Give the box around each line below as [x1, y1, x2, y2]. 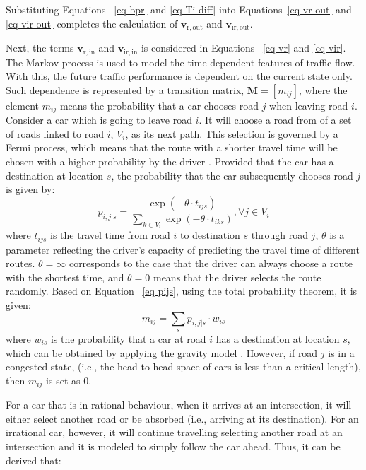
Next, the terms [6, 40, 74, 55]
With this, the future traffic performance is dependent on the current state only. [6, 69, 353, 83]
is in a [328, 345, 355, 360]
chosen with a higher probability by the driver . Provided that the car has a [6, 153, 334, 168]
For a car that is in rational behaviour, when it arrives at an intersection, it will [6, 397, 352, 412]
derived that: [6, 452, 61, 467]
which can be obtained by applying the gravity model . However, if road [6, 345, 318, 360]
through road [251, 228, 308, 242]
